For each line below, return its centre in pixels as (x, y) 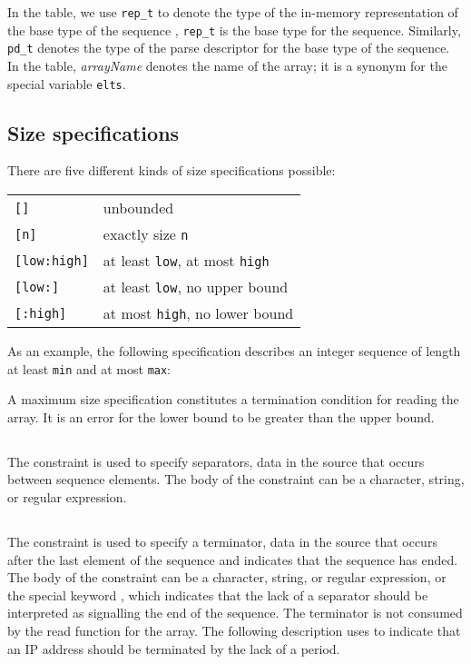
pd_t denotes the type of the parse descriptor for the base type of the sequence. (229, 48)
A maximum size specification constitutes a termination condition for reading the (233, 399)
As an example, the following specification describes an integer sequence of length (234, 351)
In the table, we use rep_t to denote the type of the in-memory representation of (233, 12)
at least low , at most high (186, 261)
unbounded (138, 208)
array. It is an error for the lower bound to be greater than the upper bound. (221, 416)
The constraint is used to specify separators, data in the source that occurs (216, 461)
